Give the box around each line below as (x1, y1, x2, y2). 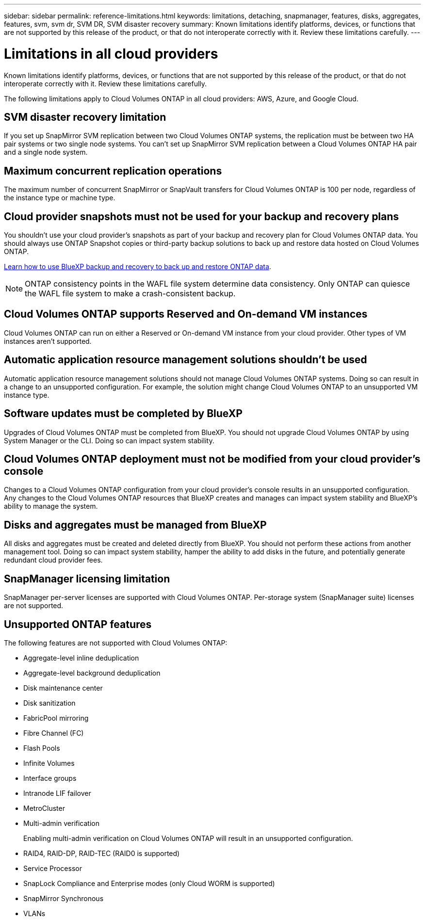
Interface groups (23, 774, 77, 782)
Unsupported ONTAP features (4, 618, 152, 630)
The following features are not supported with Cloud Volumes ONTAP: (4, 638, 228, 647)
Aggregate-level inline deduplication (23, 653, 139, 662)
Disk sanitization (23, 698, 76, 707)
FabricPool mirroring (23, 713, 89, 722)
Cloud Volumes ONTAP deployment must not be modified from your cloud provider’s (4, 452, 421, 465)
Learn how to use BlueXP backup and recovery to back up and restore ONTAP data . (4, 262, 271, 271)
